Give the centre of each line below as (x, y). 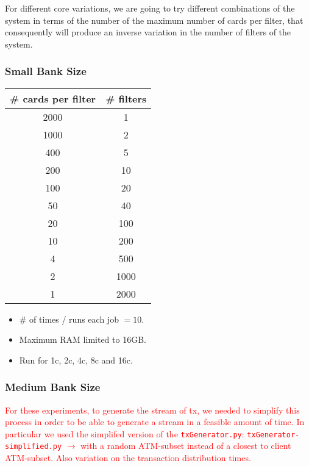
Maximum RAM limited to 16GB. (83, 339)
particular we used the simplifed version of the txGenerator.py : (125, 433)
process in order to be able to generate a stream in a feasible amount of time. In (155, 422)
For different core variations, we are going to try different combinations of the (150, 8)
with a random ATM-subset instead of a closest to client (186, 446)
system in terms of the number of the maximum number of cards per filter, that (154, 20)
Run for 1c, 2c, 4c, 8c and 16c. (76, 360)
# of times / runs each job (69, 319)
